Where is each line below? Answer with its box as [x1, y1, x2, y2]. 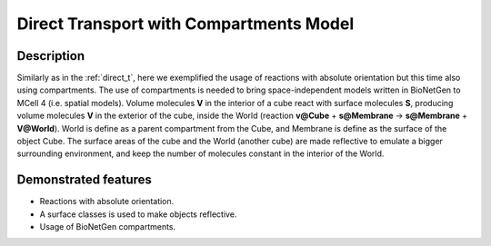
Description [16, 48, 85, 64]
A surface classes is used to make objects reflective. [39, 209, 237, 220]
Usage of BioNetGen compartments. [39, 221, 176, 232]
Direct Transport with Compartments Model [16, 14, 355, 34]
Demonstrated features [16, 172, 152, 188]
